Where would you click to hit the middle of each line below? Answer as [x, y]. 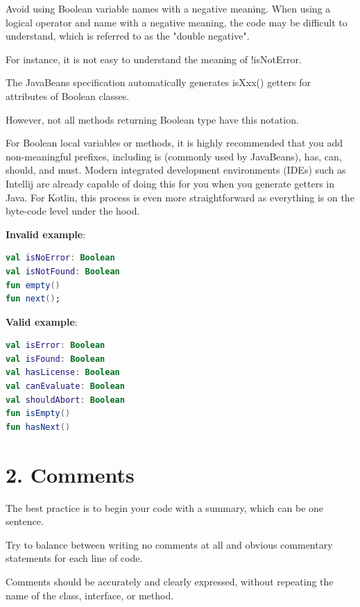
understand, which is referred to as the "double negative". [128, 36]
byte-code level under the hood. [73, 211]
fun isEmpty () [38, 414]
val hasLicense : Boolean [63, 373]
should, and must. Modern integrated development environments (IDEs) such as [176, 170]
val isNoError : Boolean [60, 258]
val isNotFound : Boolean [63, 271]
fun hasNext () [38, 427]
